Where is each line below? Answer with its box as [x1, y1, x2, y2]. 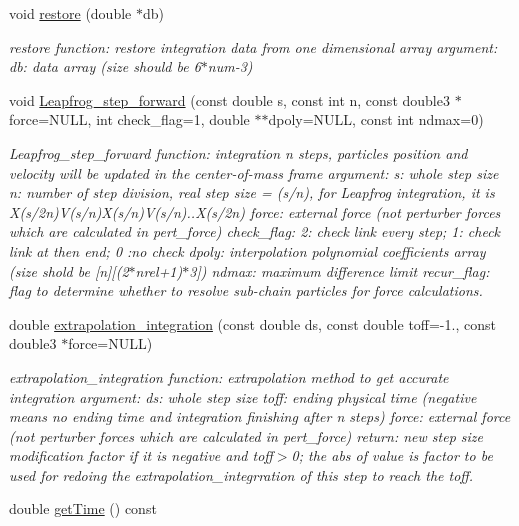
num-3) [207, 56, 253, 77]
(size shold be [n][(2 [9, 260, 129, 281]
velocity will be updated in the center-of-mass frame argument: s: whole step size [9, 162, 499, 183]
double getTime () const [9, 498, 157, 519]
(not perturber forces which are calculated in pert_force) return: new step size [9, 425, 483, 446]
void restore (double [9, 3, 132, 23]
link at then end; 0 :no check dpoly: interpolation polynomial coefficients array [9, 240, 486, 261]
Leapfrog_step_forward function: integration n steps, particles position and [9, 142, 468, 163]
